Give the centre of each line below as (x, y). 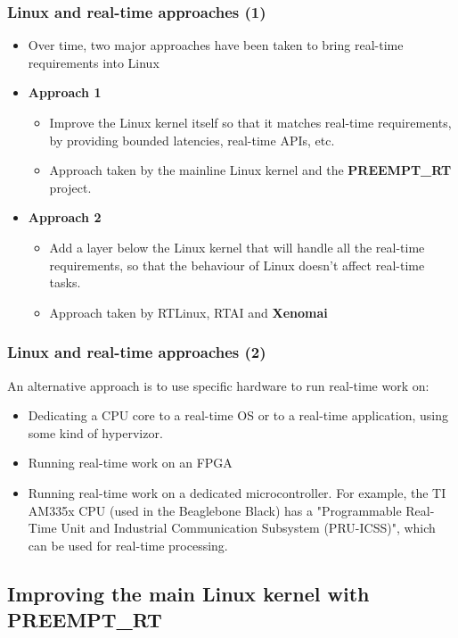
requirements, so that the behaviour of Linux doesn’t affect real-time (237, 265)
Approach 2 (65, 217)
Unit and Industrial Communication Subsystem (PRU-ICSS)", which (248, 528)
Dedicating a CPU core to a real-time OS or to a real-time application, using (238, 415)
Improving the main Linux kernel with (188, 593)
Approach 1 (65, 92)
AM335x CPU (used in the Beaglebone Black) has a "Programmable (215, 510)
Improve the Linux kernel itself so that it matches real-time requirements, (250, 122)
